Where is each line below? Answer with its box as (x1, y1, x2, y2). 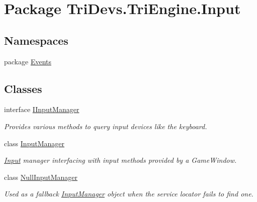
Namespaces (4, 32, 68, 48)
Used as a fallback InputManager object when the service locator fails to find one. (4, 188, 253, 199)
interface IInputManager (4, 104, 79, 115)
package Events (4, 56, 51, 66)
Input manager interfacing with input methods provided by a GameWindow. (4, 155, 237, 165)
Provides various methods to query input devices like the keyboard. (4, 121, 207, 131)
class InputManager (4, 138, 64, 148)
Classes (4, 80, 42, 96)
